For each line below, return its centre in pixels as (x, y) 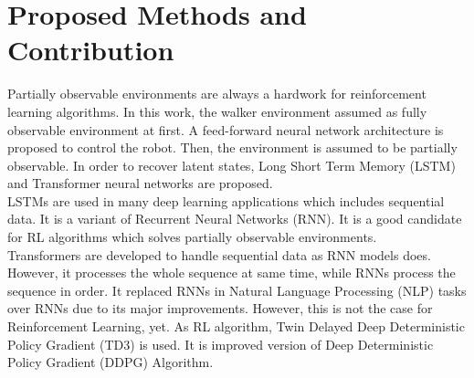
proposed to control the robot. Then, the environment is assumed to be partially (232, 147)
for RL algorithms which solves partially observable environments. (192, 237)
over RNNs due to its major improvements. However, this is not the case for (220, 308)
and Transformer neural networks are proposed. (140, 183)
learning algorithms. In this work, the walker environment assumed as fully (217, 111)
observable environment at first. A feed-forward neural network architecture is (226, 129)
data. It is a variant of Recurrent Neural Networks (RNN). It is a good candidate (235, 219)
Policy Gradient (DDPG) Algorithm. (111, 362)
